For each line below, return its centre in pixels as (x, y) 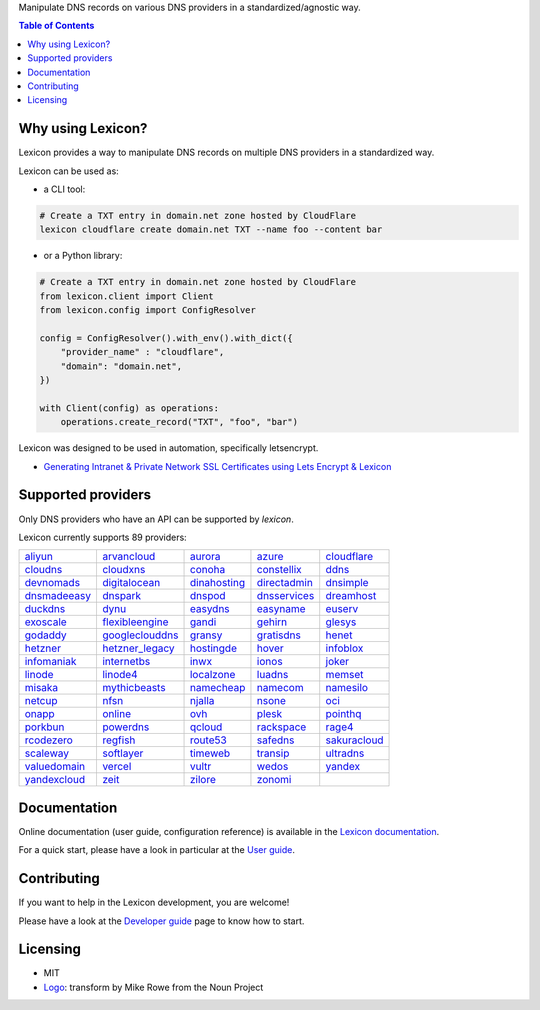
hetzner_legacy (138, 648)
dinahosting (217, 583)
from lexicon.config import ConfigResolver (148, 310)
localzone (212, 675)
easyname (281, 609)
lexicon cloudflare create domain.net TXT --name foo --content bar (211, 229)
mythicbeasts (133, 688)
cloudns (43, 570)
